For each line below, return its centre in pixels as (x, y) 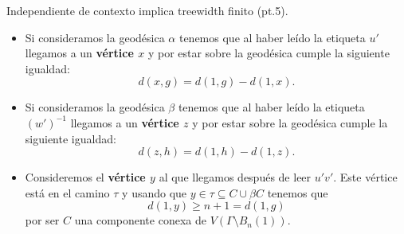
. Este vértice (365, 177)
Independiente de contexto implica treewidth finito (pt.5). (147, 10)
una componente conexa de (140, 220)
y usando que (155, 192)
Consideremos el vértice (85, 177)
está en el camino (67, 192)
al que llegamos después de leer (235, 177)
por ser (42, 220)
